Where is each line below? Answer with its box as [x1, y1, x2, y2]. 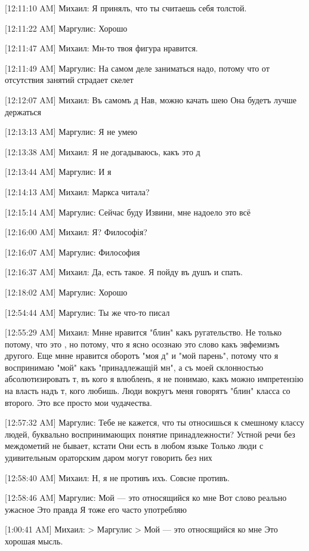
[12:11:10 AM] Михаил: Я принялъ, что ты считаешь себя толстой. [5, 2, 247, 14]
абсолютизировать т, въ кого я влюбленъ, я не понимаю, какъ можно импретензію [5, 373, 304, 385]
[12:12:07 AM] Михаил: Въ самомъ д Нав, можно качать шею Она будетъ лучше [5, 93, 297, 106]
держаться [5, 105, 42, 118]
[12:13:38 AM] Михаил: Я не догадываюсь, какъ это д [5, 145, 200, 158]
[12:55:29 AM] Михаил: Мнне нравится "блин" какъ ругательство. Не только [5, 326, 282, 338]
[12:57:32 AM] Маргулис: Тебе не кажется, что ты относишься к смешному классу [5, 416, 304, 429]
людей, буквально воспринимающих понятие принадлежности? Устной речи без [5, 427, 295, 440]
